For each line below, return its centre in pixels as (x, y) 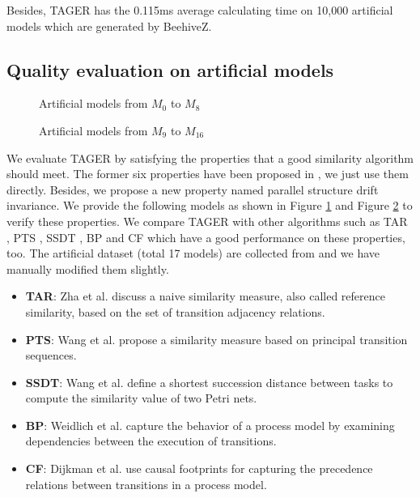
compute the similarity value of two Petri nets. (141, 398)
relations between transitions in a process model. (146, 484)
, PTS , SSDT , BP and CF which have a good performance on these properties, (206, 237)
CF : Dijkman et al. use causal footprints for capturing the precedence (199, 468)
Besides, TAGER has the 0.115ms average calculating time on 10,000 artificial (200, 10)
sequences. (51, 355)
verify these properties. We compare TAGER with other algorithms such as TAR (207, 221)
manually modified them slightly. (88, 268)
